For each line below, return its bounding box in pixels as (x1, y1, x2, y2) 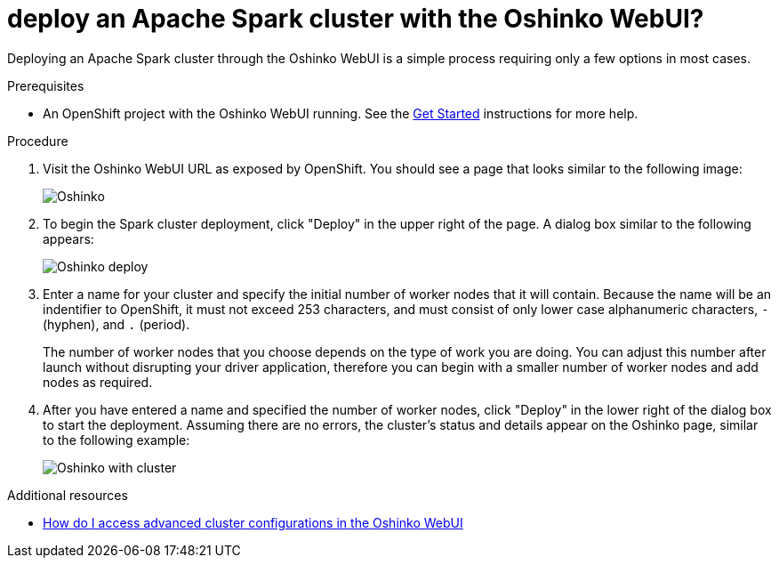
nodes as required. (43, 374, 153, 390)
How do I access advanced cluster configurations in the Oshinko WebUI (43, 514, 463, 530)
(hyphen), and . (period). (43, 316, 190, 332)
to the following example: (43, 432, 190, 448)
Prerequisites (7, 77, 84, 93)
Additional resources (7, 487, 128, 503)
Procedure (7, 133, 68, 149)
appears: (43, 230, 94, 246)
